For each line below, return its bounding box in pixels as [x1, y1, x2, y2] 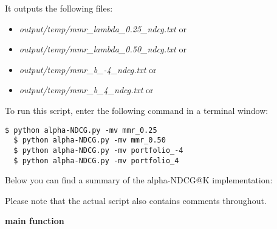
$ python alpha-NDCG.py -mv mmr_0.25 [5, 125, 157, 135]
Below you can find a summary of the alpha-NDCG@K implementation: [5, 174, 273, 186]
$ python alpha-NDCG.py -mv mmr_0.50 [13, 136, 166, 145]
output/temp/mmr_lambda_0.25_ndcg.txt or [19, 22, 186, 35]
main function [5, 214, 64, 227]
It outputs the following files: [5, 2, 113, 14]
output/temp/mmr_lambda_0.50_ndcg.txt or [19, 43, 186, 55]
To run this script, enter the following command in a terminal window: [5, 104, 268, 116]
